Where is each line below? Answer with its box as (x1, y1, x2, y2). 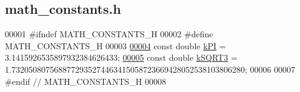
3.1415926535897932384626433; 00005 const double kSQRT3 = (5, 51, 238, 64)
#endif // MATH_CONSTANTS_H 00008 (5, 75, 167, 87)
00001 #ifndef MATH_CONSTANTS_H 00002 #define (5, 28, 213, 40)
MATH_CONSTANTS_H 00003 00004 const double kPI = (5, 39, 226, 52)
